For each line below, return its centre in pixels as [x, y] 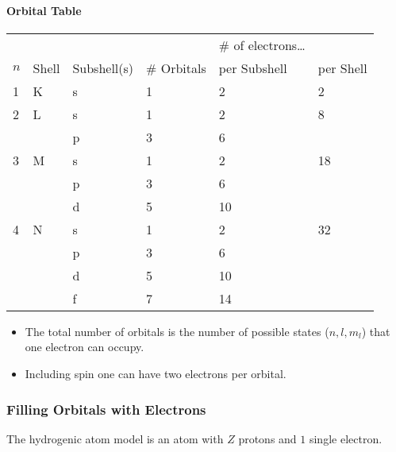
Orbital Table [44, 10]
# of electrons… [262, 44]
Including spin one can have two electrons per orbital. [156, 373]
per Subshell [253, 68]
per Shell [342, 68]
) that [376, 331]
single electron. [346, 438]
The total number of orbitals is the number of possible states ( [177, 331]
